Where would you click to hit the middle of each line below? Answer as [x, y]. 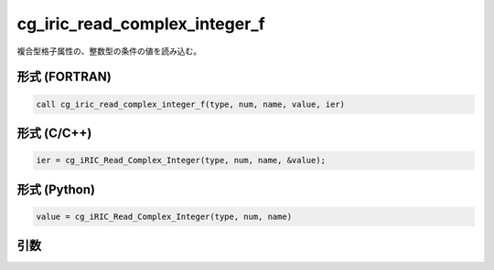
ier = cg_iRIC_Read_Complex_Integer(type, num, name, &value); [181, 161]
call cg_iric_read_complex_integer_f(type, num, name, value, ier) [191, 104]
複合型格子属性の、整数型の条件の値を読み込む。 [109, 51]
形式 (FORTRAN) [64, 77]
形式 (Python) [56, 189]
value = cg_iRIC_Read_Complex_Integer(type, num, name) [164, 216]
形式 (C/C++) [54, 133]
